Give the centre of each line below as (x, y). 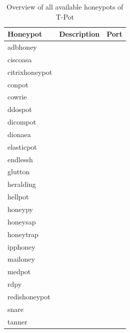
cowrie (17, 97)
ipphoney (21, 246)
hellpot (18, 197)
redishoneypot (29, 296)
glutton (19, 172)
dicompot (22, 122)
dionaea (19, 134)
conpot (18, 84)
